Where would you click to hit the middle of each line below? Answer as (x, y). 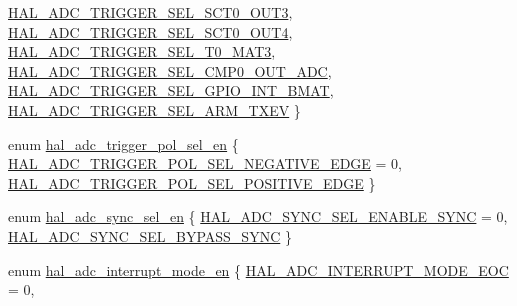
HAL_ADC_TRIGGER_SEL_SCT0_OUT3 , (150, 12)
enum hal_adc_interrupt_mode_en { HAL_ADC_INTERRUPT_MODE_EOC (258, 269)
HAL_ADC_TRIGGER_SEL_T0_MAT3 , (142, 51)
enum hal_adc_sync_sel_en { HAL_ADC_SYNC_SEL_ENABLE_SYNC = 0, (258, 216)
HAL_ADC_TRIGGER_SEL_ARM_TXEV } (154, 109)
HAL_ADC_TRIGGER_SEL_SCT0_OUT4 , (150, 31)
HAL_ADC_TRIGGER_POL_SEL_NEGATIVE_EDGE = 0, (205, 163)
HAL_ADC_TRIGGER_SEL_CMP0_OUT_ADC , (170, 70)
